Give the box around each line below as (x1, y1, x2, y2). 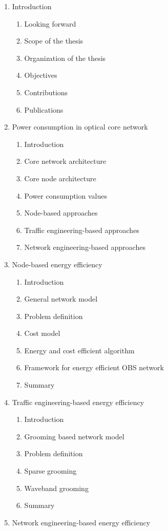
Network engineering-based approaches (24, 242, 145, 252)
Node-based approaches (24, 207, 98, 218)
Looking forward (24, 18, 76, 29)
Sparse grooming (24, 465, 77, 476)
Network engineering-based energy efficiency (12, 517, 151, 527)
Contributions (24, 87, 68, 97)
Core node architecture (24, 173, 96, 183)
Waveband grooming (24, 482, 89, 493)
